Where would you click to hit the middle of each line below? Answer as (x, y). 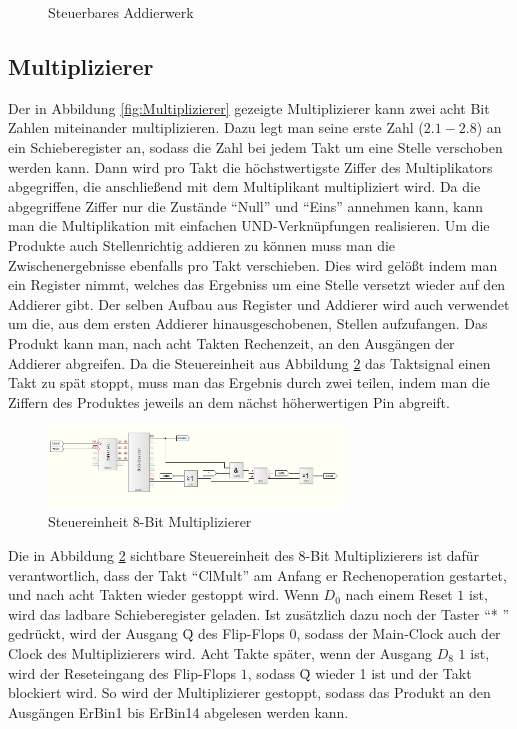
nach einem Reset (399, 594)
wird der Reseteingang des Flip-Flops (122, 672)
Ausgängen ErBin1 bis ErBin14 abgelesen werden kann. (178, 711)
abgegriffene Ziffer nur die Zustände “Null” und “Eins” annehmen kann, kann (245, 205)
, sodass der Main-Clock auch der (398, 633)
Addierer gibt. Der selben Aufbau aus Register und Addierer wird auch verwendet (259, 303)
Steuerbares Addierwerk (121, 12)
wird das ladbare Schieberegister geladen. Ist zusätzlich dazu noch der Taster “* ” (259, 613)
